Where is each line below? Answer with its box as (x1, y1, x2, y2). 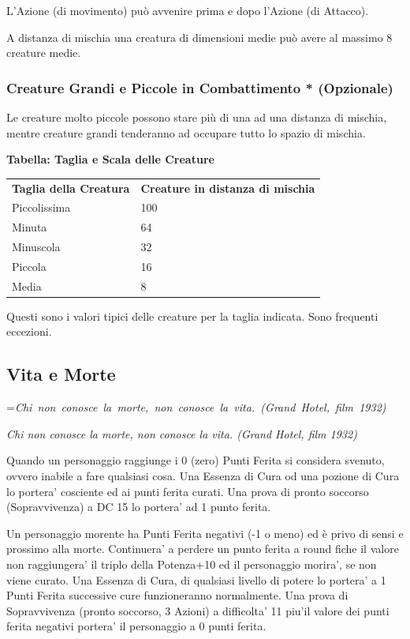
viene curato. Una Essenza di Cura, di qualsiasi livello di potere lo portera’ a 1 (6, 571, 386, 588)
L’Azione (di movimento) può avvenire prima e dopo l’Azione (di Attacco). (6, 2, 369, 18)
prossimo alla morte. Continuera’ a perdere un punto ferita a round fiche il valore (6, 540, 399, 557)
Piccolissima (12, 199, 71, 216)
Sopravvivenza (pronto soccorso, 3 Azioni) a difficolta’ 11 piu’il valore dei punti (6, 602, 389, 618)
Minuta (12, 219, 47, 235)
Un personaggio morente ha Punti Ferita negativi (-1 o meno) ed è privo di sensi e (6, 524, 404, 541)
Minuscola (12, 239, 61, 255)
